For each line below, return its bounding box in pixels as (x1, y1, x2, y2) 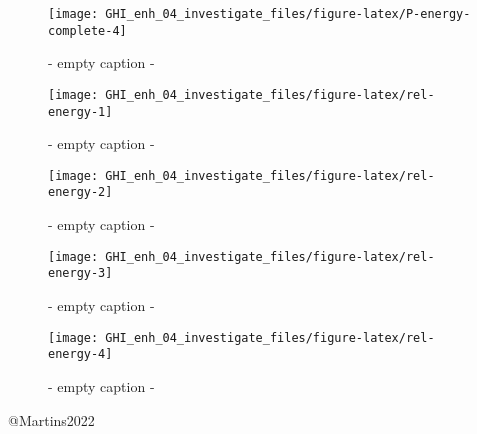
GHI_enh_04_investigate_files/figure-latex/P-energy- (105, 7, 471, 21)
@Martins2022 (8, 409, 95, 430)
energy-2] (48, 185, 113, 200)
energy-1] (48, 104, 113, 119)
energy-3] (48, 266, 113, 281)
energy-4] (48, 347, 113, 362)
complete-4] (48, 23, 127, 38)
